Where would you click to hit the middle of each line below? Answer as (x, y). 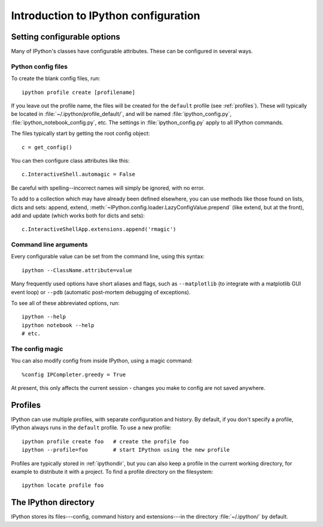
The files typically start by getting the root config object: (80, 133)
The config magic (37, 349)
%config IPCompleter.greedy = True (74, 374)
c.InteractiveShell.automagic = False (79, 174)
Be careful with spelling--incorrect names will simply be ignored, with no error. (108, 188)
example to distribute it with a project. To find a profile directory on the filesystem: (112, 471)
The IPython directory (53, 502)
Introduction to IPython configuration (106, 16)
